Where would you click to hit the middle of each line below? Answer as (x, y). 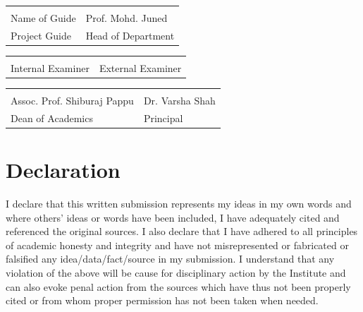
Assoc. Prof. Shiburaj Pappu (72, 101)
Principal (163, 118)
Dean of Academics (52, 118)
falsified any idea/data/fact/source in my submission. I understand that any (170, 259)
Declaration (63, 170)
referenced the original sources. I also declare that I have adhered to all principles (182, 231)
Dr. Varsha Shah (179, 101)
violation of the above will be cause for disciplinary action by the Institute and (176, 273)
